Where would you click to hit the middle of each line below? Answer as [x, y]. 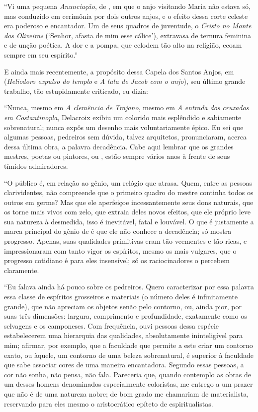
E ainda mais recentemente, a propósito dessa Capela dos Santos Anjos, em [119, 71]
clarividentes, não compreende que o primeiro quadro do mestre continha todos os [129, 192]
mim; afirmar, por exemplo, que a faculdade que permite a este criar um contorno [129, 345]
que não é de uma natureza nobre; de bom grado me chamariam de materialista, [127, 393]
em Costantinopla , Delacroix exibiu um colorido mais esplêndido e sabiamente [123, 117]
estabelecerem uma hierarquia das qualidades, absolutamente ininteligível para [123, 335]
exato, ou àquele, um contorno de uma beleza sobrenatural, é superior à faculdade [129, 355]
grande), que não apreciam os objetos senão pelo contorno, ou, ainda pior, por [123, 306]
